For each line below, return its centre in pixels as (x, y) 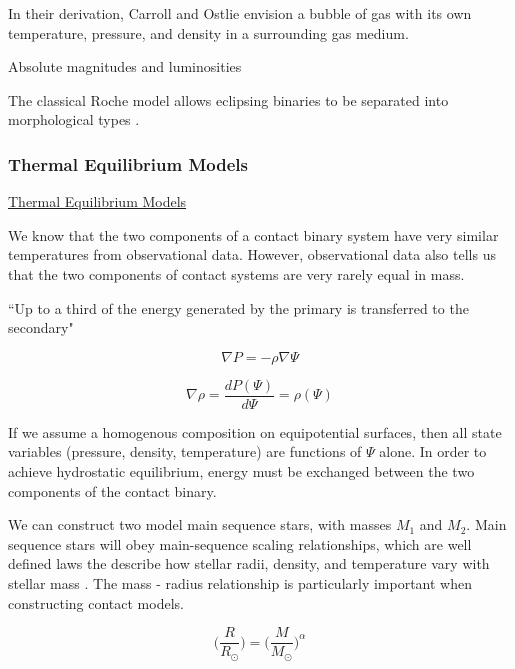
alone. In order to (433, 451)
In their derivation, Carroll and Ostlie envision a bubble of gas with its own (240, 13)
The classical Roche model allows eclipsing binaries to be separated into (228, 99)
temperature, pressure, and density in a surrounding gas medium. (208, 32)
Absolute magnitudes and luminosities (125, 66)
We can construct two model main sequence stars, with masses (200, 524)
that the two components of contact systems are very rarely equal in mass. (236, 273)
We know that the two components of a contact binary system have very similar (253, 234)
